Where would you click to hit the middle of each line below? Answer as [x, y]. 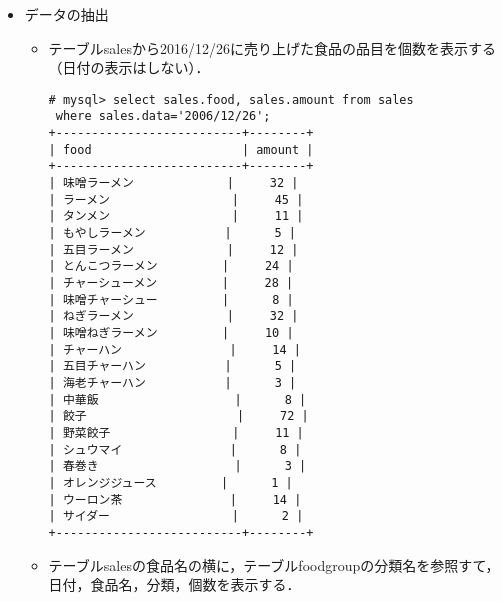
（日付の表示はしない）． [129, 67]
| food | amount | [181, 149]
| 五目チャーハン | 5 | [172, 366]
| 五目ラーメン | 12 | [173, 249]
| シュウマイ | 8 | [175, 449]
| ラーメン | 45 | [176, 199]
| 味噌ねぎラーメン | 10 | [171, 332]
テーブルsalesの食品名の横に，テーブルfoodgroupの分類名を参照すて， [274, 564]
